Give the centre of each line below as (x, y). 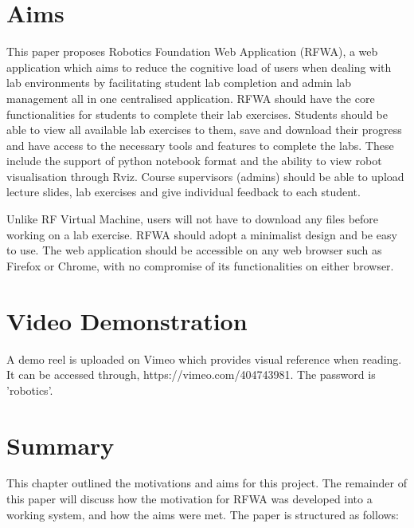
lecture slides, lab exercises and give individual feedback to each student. (184, 192)
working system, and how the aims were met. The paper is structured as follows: (203, 514)
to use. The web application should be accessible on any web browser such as (194, 250)
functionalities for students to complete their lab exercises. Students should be (197, 114)
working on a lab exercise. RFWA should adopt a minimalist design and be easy (202, 234)
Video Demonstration (127, 320)
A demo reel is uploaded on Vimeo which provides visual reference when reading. (204, 359)
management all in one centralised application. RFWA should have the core (191, 98)
